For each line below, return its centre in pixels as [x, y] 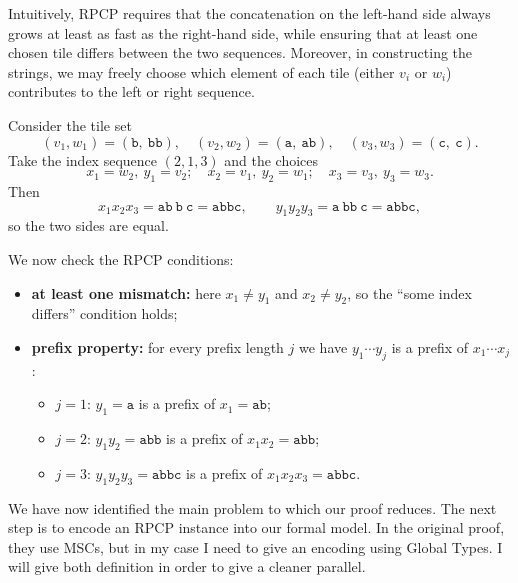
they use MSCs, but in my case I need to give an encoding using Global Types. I [255, 546]
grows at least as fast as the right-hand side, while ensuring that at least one [243, 32]
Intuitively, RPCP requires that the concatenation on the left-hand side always [249, 13]
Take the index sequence [83, 159]
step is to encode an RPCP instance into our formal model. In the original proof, [256, 527]
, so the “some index [409, 292]
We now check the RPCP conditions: [121, 258]
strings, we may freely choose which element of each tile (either [201, 71]
